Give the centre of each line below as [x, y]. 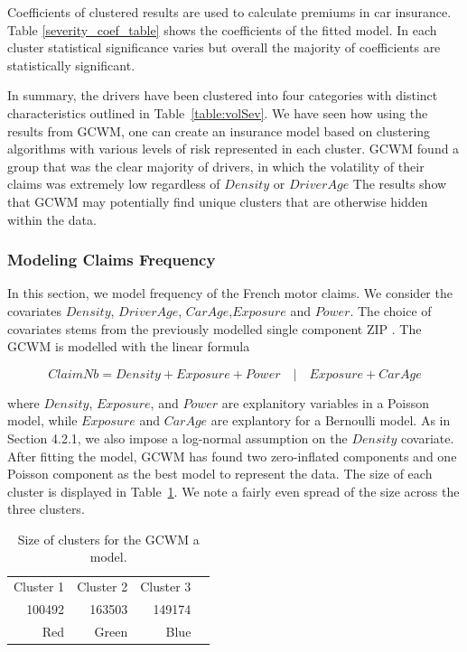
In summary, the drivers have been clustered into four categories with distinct [223, 95]
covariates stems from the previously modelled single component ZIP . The [215, 328]
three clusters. [46, 509]
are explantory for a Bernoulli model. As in [331, 420]
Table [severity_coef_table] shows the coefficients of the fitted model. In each [222, 29]
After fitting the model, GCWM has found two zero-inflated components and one [232, 456]
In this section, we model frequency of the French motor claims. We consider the [230, 293]
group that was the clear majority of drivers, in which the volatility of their [216, 166]
